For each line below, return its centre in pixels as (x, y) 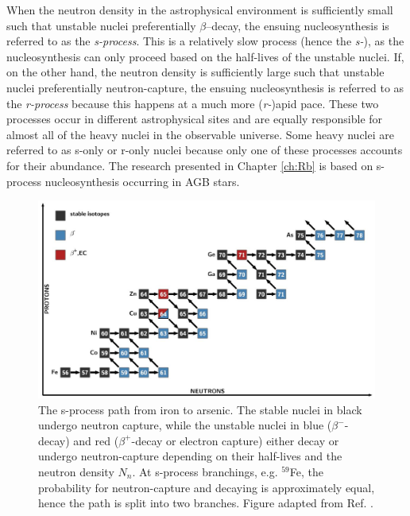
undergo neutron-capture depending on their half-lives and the (190, 456)
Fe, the (306, 471)
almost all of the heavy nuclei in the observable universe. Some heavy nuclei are (200, 134)
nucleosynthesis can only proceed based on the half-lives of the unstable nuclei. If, (205, 56)
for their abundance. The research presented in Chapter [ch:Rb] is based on (190, 165)
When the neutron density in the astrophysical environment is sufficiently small (200, 10)
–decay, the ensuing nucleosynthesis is (298, 25)
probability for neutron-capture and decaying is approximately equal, (207, 487)
